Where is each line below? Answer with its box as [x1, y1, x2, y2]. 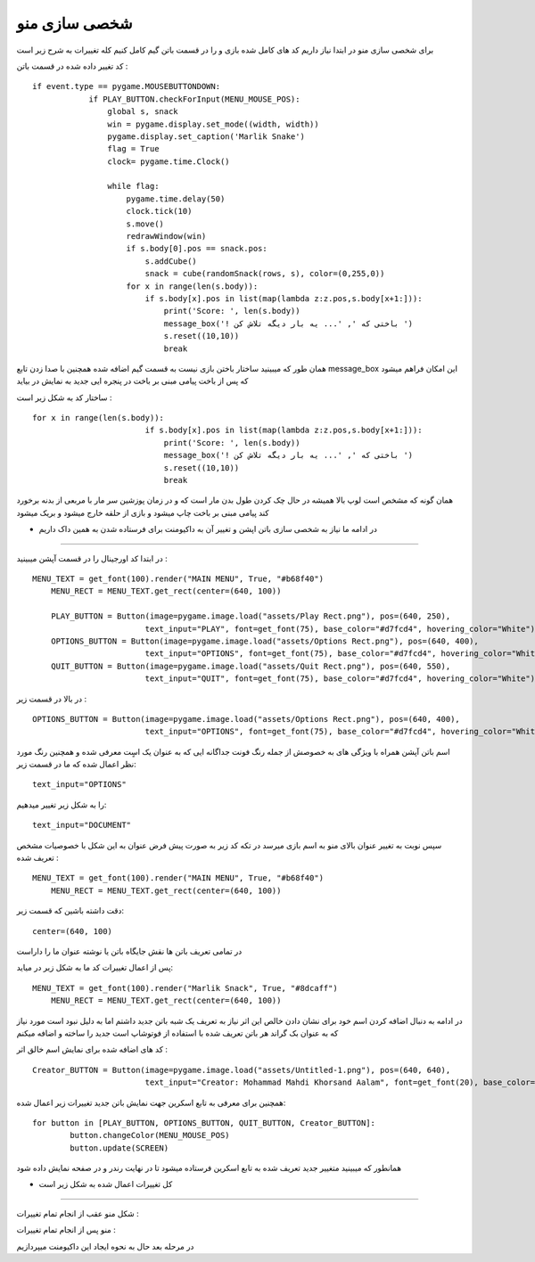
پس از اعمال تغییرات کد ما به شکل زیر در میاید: [16, 963, 174, 973]
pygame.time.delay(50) [126, 193, 226, 204]
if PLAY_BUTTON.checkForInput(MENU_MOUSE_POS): [88, 94, 300, 104]
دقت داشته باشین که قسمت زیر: [16, 906, 125, 916]
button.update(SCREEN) [70, 1143, 169, 1153]
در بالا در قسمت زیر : [16, 693, 87, 704]
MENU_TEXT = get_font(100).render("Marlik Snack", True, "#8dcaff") [32, 983, 338, 993]
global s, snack [107, 107, 178, 117]
